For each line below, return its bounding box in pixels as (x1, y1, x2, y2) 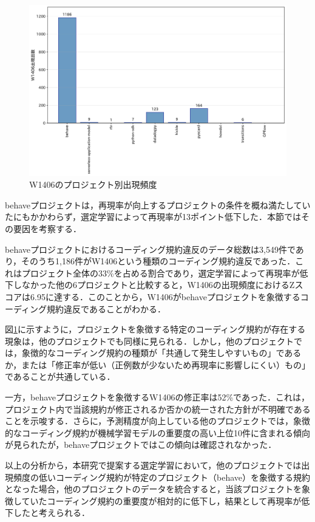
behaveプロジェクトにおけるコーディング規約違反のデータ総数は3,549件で (5, 242, 296, 255)
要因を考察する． (13, 222, 81, 235)
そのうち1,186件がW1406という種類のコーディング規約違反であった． (21, 255, 296, 267)
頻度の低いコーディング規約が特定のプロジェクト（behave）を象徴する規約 (13, 470, 311, 483)
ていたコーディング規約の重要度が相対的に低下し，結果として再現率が (21, 494, 302, 507)
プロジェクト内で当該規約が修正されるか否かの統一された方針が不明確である (5, 402, 311, 415)
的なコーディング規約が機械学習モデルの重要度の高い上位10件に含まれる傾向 (5, 426, 311, 439)
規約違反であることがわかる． (47, 302, 166, 315)
